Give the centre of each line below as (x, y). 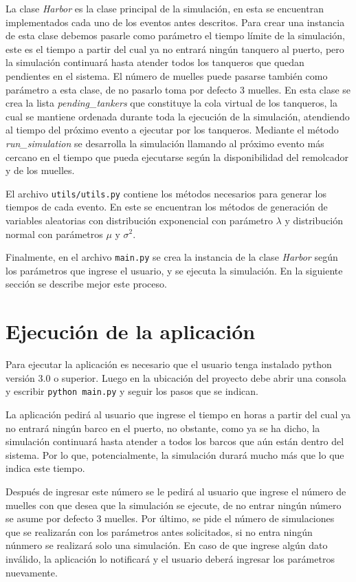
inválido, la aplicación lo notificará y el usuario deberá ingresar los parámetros (170, 558)
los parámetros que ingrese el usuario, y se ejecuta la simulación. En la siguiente (174, 270)
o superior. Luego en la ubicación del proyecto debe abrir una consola (200, 377)
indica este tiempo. (45, 468)
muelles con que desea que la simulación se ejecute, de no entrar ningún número (174, 505)
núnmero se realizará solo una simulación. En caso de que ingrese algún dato (167, 545)
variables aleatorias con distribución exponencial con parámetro (139, 220)
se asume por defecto (49, 518)
